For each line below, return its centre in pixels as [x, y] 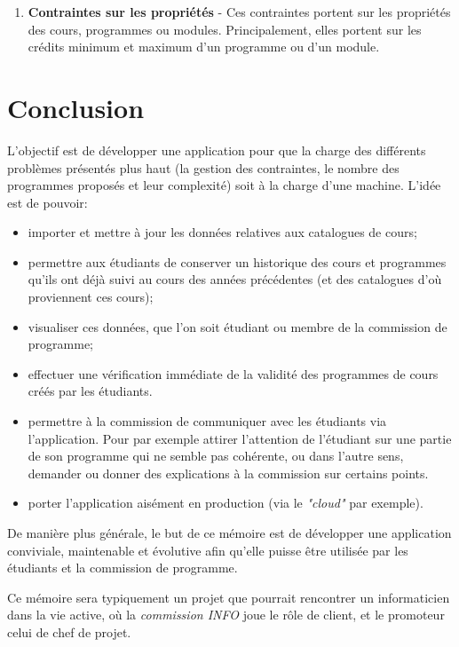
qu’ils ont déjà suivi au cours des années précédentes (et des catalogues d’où [235, 279]
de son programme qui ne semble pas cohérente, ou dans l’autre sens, [216, 456]
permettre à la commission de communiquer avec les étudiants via [207, 421]
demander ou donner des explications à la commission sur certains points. [228, 473]
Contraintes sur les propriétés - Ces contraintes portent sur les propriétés [239, 12]
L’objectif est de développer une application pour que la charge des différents [217, 150]
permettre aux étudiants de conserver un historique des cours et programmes [237, 261]
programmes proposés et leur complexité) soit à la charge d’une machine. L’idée [224, 185]
